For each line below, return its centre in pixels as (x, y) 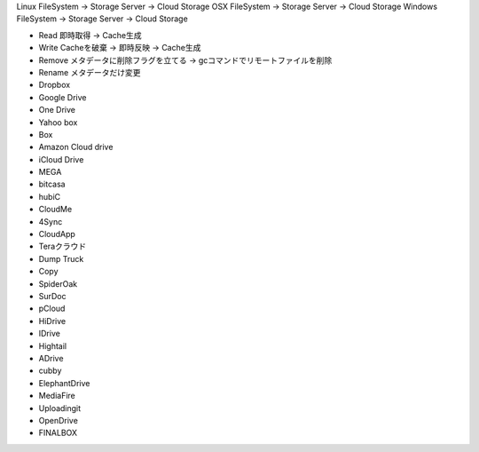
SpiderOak (58, 283)
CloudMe (55, 210)
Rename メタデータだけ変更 (90, 72)
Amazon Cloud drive (76, 147)
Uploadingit (60, 408)
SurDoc (52, 296)
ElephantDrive (64, 383)
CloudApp (57, 234)
